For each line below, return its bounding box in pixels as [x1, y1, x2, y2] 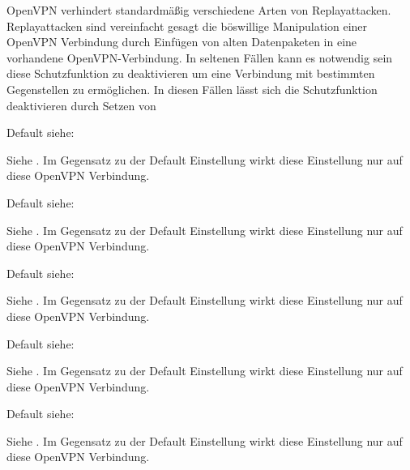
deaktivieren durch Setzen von [6, 96, 156, 113]
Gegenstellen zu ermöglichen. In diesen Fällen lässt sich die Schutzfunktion [6, 80, 378, 97]
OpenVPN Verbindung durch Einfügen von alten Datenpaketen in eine [6, 33, 357, 50]
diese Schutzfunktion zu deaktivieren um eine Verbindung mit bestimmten [6, 65, 375, 82]
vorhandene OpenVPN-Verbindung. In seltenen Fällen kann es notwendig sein [6, 49, 393, 66]
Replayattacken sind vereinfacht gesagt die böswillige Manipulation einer [6, 17, 368, 34]
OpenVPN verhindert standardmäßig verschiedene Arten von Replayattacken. [6, 2, 391, 18]
